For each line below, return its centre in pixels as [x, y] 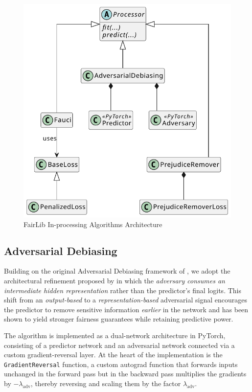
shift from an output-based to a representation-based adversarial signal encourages [126, 300]
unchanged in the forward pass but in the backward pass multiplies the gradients [125, 374]
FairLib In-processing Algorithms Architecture [93, 224]
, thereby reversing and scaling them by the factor [106, 383]
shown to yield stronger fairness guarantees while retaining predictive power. [119, 319]
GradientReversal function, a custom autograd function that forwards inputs [121, 364]
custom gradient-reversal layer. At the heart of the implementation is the [113, 355]
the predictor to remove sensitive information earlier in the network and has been [126, 309]
